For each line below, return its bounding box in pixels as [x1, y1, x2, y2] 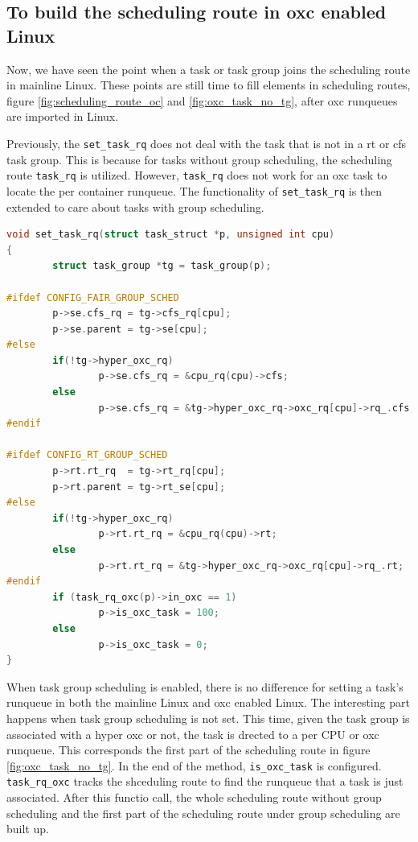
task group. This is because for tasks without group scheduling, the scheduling [6, 151, 392, 167]
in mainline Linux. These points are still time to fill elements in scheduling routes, [6, 76, 411, 93]
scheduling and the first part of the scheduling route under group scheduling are [6, 804, 400, 821]
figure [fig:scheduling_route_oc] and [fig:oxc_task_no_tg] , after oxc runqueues [6, 92, 398, 109]
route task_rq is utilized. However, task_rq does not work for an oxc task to [6, 167, 387, 184]
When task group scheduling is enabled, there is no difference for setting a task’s [6, 678, 404, 695]
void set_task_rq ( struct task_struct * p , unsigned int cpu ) [6, 229, 335, 241]
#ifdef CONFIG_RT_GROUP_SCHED [6, 449, 168, 461]
